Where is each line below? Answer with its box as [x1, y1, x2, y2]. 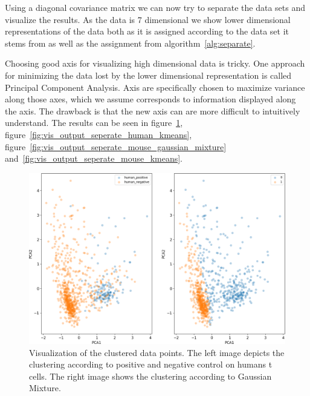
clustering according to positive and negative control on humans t [29, 358, 273, 371]
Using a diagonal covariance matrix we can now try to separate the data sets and [5, 1, 306, 13]
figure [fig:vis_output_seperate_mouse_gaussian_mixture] [5, 140, 227, 153]
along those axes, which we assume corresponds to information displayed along [5, 93, 296, 105]
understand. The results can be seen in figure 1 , [5, 116, 183, 129]
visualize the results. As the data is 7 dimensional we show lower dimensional [5, 13, 291, 25]
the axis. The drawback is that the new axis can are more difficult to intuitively [5, 104, 300, 117]
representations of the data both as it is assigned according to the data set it [5, 25, 289, 38]
